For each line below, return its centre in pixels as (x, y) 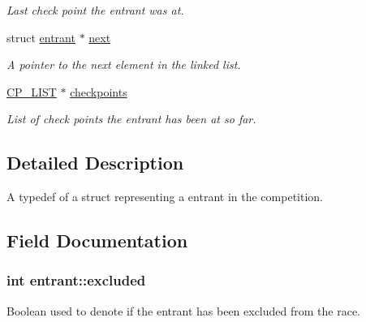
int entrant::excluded (76, 280)
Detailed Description (95, 163)
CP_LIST (32, 91)
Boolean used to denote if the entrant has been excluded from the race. (184, 310)
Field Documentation (97, 240)
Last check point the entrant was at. (95, 10)
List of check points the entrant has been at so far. (131, 119)
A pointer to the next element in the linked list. (124, 64)
